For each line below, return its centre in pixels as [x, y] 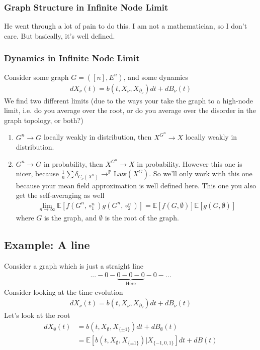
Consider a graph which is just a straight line [74, 265]
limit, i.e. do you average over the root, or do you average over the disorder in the [130, 110]
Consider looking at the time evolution [64, 291]
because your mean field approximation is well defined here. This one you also [136, 185]
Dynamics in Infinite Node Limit [72, 58]
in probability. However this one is [190, 163]
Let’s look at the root [37, 315]
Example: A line [47, 244]
